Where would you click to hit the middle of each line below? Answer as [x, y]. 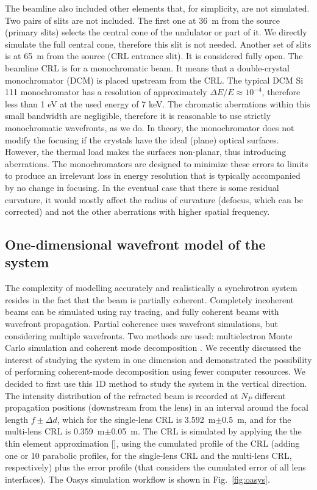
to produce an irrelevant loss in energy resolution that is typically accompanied [153, 175]
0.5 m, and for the [257, 419]
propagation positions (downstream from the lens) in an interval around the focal [157, 407]
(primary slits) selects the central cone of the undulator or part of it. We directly [156, 32]
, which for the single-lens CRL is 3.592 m [136, 419]
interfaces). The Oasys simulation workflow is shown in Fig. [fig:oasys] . [137, 479]
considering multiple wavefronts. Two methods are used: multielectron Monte [149, 335]
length [17, 419]
